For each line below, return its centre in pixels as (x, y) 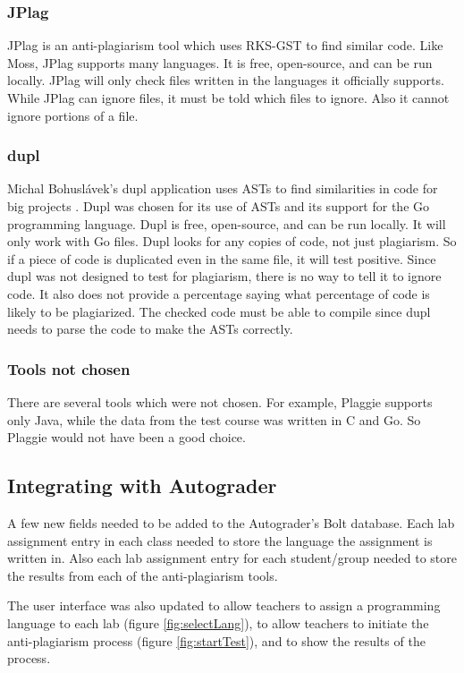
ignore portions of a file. (73, 115)
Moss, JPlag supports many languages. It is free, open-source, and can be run (220, 62)
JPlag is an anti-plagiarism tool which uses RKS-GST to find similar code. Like (225, 45)
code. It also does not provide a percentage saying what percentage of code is (219, 293)
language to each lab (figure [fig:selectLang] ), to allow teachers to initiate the (218, 622)
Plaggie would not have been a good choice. (127, 437)
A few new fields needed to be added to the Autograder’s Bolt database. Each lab (231, 522)
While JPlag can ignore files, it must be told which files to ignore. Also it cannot (228, 98)
